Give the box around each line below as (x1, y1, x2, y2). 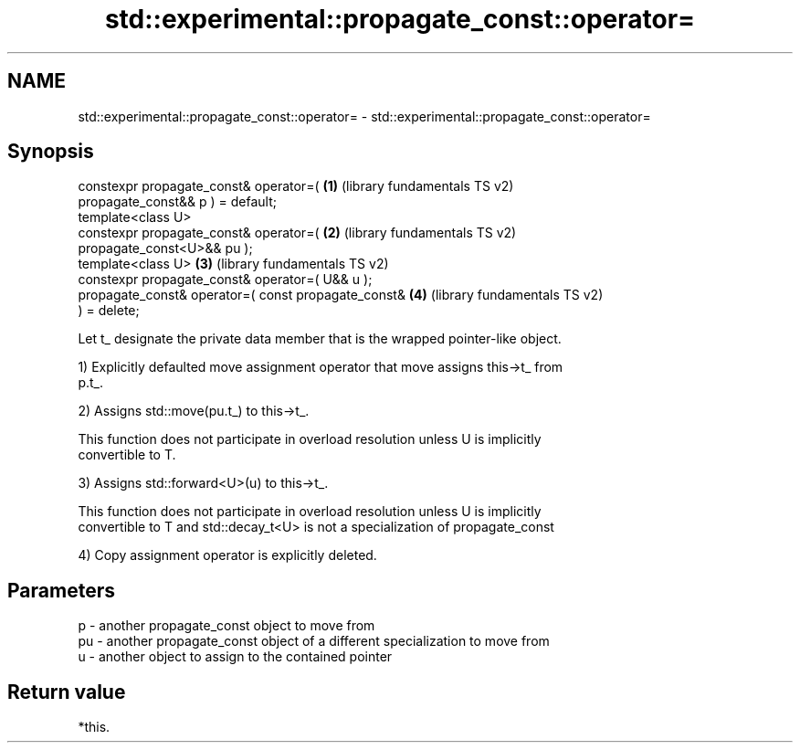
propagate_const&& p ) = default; (78, 194, 277, 210)
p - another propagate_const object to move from (78, 618, 375, 634)
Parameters (7, 578, 115, 602)
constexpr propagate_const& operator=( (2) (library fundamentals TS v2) (78, 225, 517, 241)
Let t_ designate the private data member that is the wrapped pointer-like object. (78, 331, 562, 347)
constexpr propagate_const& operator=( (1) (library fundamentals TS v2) (78, 178, 514, 195)
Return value (7, 680, 126, 703)
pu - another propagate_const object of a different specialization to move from (78, 633, 550, 650)
